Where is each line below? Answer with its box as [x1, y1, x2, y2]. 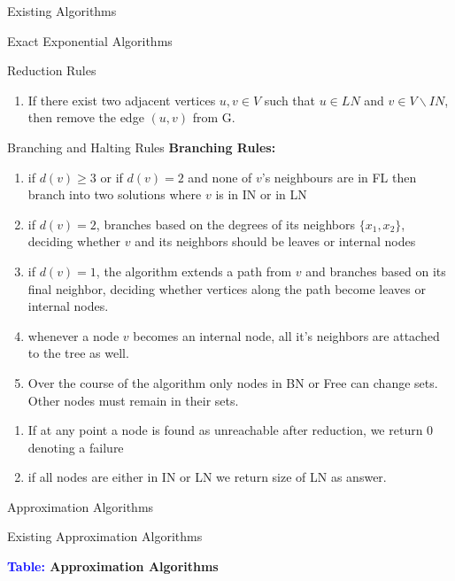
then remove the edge [27, 108, 144, 127]
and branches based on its [305, 261, 446, 280]
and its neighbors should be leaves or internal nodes [135, 232, 416, 251]
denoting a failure [27, 438, 124, 456]
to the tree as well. [27, 344, 129, 362]
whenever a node [27, 326, 120, 345]
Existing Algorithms [7, 2, 117, 19]
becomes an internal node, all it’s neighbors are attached [133, 326, 440, 345]
